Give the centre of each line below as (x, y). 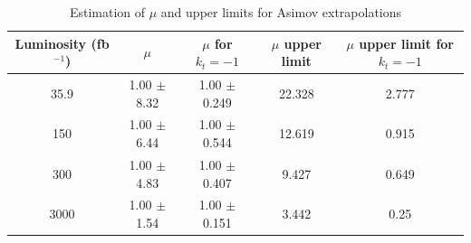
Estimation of (107, 12)
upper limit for (406, 43)
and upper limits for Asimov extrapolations (281, 12)
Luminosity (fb (62, 43)
